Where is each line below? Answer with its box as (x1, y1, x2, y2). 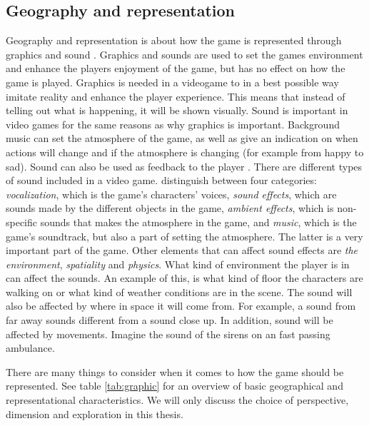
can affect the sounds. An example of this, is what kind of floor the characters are (6, 270, 363, 285)
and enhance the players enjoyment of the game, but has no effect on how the (6, 61, 345, 76)
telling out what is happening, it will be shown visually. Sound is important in (6, 103, 348, 118)
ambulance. (6, 340, 55, 355)
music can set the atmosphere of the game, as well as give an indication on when (6, 131, 358, 146)
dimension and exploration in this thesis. (6, 406, 183, 421)
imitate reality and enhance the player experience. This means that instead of (6, 88, 345, 103)
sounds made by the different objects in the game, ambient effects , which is (6, 201, 334, 215)
